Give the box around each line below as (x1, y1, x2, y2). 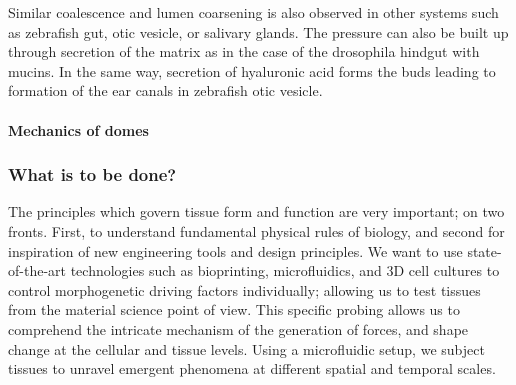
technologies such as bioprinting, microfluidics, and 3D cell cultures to (70, 260, 500, 281)
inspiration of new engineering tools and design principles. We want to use (8, 240, 463, 261)
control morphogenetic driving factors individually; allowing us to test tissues (8, 279, 481, 300)
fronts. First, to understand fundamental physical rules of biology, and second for (8, 220, 505, 241)
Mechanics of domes (8, 119, 149, 140)
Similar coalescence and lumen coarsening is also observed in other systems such (8, 2, 499, 22)
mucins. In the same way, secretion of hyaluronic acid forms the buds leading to (8, 60, 496, 81)
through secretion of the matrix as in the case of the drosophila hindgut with (8, 41, 480, 62)
